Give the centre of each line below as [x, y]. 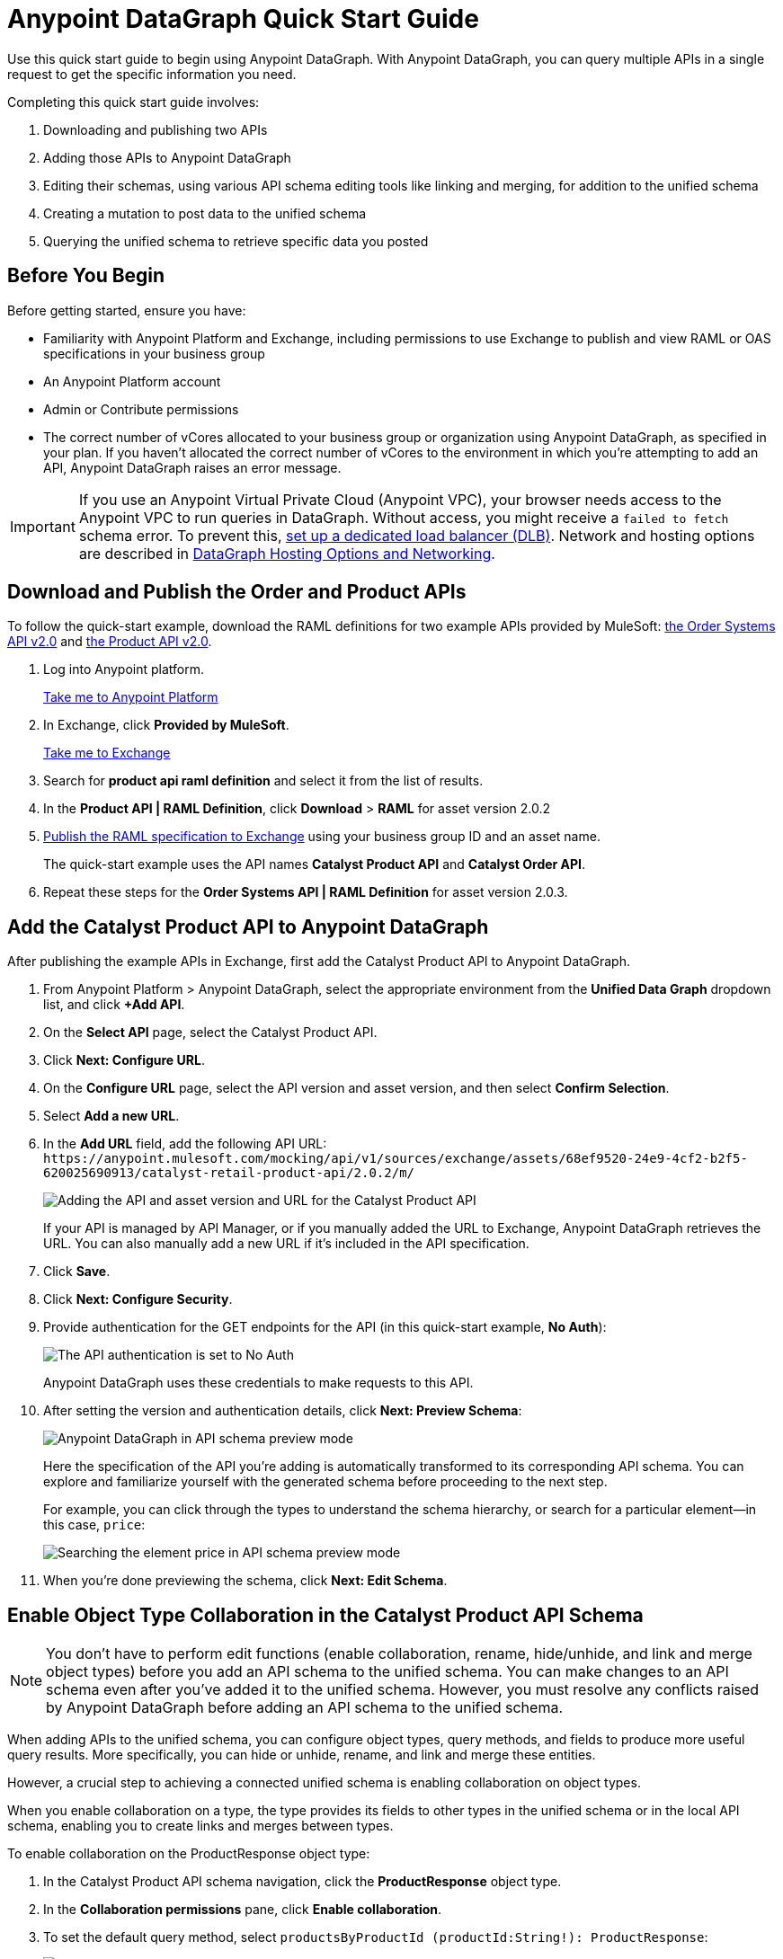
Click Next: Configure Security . [138, 1299]
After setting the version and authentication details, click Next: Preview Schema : [283, 1411]
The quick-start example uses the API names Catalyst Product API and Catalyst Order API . [315, 864]
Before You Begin [86, 276]
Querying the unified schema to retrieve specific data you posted [236, 241]
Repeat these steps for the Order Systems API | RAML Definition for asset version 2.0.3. [306, 892]
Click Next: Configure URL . [124, 1060]
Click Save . [77, 1272]
